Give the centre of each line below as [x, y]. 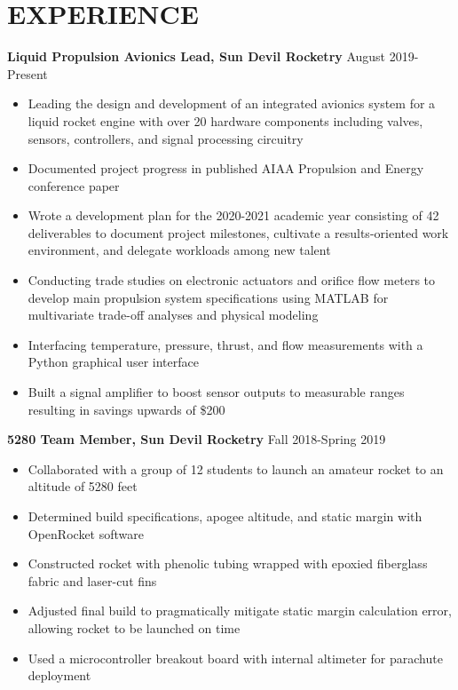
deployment [59, 675]
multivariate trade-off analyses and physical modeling [173, 315]
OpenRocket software [86, 533]
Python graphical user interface [113, 362]
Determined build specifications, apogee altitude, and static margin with [225, 516]
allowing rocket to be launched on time [134, 627]
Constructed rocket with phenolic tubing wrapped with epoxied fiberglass [228, 563]
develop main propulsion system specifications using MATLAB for [208, 297]
